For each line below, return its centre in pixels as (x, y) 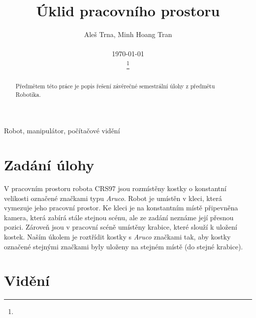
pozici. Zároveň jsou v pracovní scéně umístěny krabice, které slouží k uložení (121, 227)
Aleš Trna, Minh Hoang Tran (128, 34)
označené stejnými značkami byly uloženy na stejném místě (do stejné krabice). (124, 246)
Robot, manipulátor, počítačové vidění (62, 131)
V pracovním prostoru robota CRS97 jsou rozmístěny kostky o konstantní (115, 188)
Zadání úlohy (49, 165)
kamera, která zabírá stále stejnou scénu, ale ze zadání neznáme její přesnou (119, 217)
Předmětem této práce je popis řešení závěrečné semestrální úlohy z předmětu (115, 86)
